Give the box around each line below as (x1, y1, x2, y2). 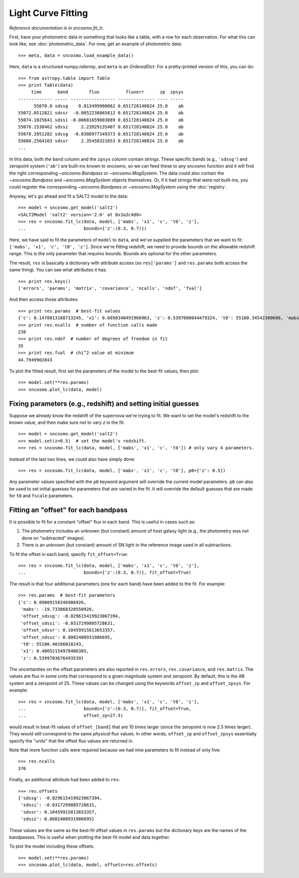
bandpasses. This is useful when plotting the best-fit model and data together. (9, 834, 170, 840)
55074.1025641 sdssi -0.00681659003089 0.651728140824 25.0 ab (18, 117, 184, 123)
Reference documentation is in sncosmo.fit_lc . (9, 25, 105, 31)
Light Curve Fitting (9, 7, 88, 18)
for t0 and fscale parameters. (9, 493, 74, 499)
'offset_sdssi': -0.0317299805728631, (20, 620, 116, 626)
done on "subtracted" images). (21, 535, 85, 541)
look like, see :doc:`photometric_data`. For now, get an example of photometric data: (9, 41, 182, 47)
